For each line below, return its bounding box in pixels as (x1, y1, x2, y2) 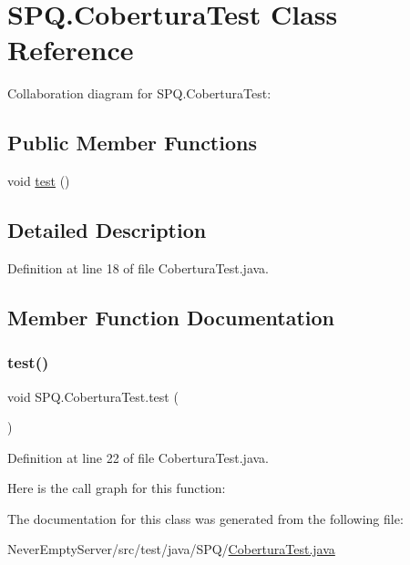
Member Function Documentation (7, 303, 335, 331)
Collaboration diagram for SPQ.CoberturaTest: (7, 84, 272, 103)
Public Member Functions (7, 128, 257, 157)
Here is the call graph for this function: (7, 478, 226, 498)
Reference (7, 31, 134, 68)
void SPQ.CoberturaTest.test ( (7, 386, 179, 406)
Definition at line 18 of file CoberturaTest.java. (7, 258, 269, 277)
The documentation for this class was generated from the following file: (7, 508, 404, 528)
